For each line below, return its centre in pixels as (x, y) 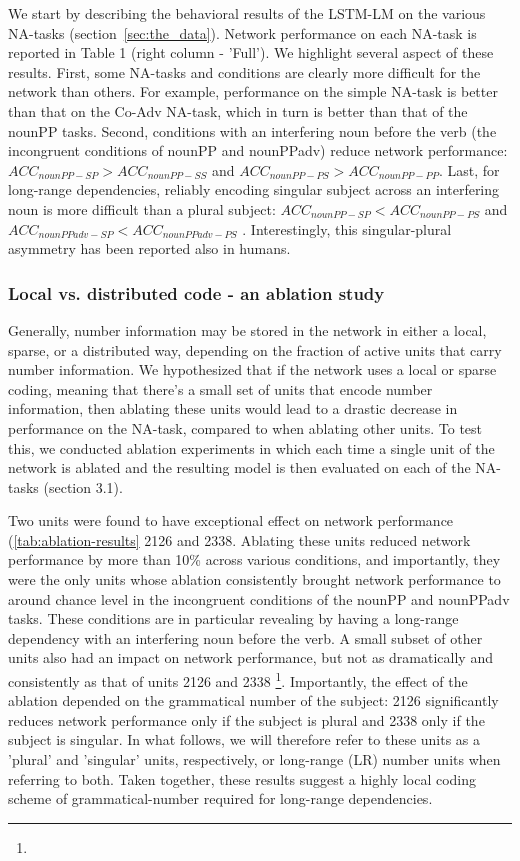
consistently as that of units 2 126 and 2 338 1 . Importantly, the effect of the (238, 679)
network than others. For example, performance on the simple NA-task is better (253, 91)
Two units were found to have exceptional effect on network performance (231, 520)
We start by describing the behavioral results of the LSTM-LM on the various (247, 13)
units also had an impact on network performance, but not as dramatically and (250, 657)
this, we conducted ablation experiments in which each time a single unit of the (251, 447)
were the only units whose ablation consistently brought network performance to (254, 579)
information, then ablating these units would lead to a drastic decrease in (233, 408)
